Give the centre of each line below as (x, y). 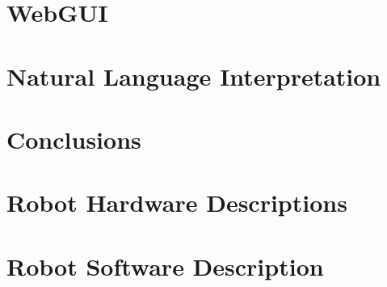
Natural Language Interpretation (194, 76)
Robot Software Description (165, 266)
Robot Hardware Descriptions (177, 203)
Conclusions (74, 139)
